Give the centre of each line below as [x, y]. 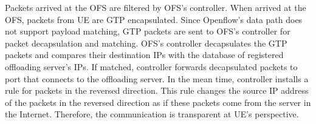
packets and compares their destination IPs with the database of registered [144, 55]
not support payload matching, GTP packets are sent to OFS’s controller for [148, 31]
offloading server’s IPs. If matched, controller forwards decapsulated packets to [151, 66]
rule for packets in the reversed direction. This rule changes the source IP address [157, 90]
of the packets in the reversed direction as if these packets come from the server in [158, 102]
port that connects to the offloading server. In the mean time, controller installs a [157, 78]
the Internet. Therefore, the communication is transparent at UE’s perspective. [152, 114]
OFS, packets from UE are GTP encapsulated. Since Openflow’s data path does [154, 19]
